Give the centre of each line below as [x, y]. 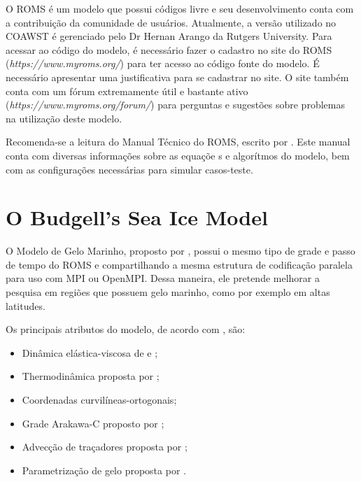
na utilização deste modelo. [64, 118]
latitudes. [26, 305]
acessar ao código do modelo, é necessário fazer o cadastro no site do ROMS [169, 49]
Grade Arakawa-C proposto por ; [93, 423]
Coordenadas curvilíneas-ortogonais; [99, 399]
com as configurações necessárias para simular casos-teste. [129, 169]
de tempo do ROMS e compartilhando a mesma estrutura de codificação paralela [179, 264]
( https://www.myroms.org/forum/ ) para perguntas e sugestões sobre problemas [175, 105]
